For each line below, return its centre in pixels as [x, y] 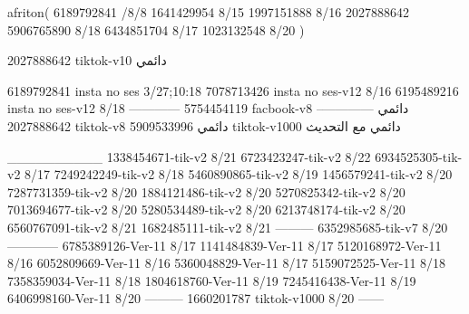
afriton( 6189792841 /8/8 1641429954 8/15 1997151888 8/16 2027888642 [208, 12]
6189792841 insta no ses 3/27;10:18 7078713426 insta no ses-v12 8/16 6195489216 [233, 90]
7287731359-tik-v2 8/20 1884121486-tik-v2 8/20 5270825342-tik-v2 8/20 [206, 191]
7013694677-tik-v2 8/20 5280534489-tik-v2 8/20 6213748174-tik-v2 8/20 [206, 209]
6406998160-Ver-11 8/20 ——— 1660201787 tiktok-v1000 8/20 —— [195, 298]
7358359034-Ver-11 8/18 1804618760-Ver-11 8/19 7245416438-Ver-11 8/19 [212, 280]
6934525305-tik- [419, 156]
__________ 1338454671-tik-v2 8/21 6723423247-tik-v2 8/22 [189, 156]
